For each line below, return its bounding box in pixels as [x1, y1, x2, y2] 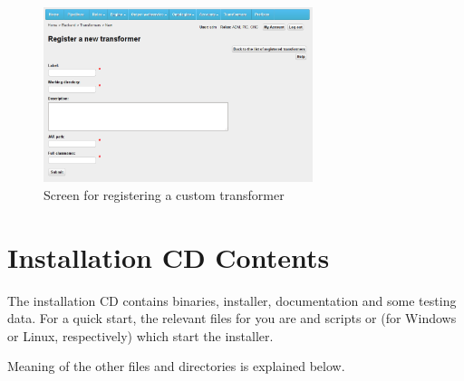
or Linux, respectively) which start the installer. [7, 326, 274, 345]
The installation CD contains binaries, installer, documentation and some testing [7, 291, 457, 310]
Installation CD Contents [7, 238, 330, 275]
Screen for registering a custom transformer [43, 185, 285, 204]
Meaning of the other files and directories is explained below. [7, 357, 345, 376]
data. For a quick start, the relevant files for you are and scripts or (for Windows [7, 309, 457, 328]
